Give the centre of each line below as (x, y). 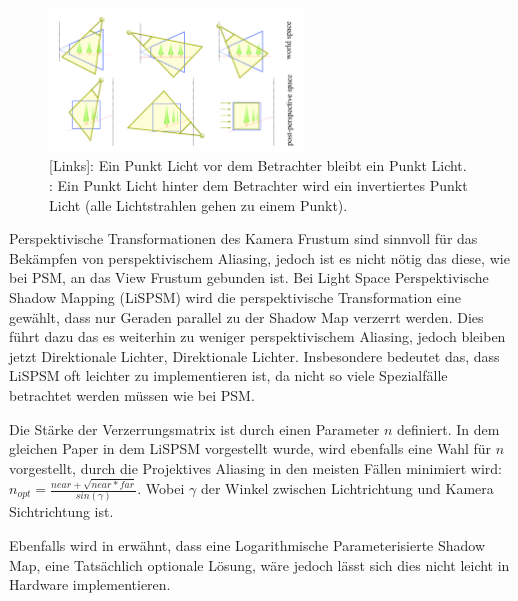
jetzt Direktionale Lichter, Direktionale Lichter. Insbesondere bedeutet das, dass (254, 355)
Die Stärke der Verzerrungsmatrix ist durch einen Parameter (194, 428)
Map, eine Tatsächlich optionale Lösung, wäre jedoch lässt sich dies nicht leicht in (259, 564)
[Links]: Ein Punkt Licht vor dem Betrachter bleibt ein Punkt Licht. (258, 165)
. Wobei (161, 488)
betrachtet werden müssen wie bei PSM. (132, 394)
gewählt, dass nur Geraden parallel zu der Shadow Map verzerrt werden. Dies (246, 316)
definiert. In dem (448, 428)
